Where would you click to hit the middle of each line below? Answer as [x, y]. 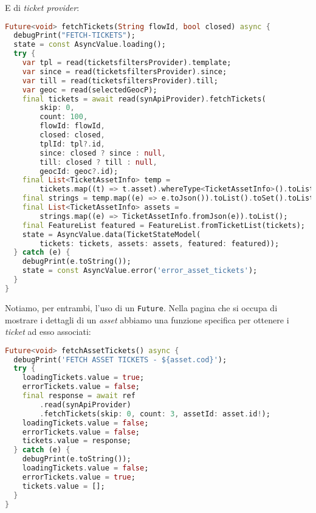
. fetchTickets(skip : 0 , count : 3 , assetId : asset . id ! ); [155, 414]
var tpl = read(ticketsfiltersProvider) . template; [127, 63]
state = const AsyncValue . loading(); [90, 45]
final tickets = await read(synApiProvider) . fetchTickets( [144, 99]
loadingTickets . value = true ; [83, 378]
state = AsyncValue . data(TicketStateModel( [112, 234]
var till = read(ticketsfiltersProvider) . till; [120, 81]
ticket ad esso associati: [48, 332]
